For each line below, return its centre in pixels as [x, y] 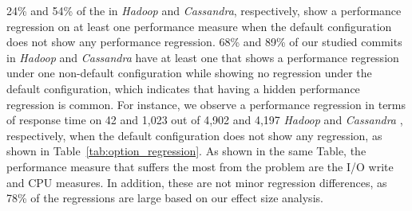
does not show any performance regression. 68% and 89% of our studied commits [204, 42]
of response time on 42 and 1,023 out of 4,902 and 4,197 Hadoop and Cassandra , [205, 120]
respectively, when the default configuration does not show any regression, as [194, 135]
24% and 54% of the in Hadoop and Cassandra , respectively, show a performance [204, 10]
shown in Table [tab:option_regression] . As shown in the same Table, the [186, 151]
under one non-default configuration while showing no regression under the [189, 73]
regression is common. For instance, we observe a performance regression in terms [206, 104]
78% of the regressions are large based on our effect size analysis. [165, 198]
